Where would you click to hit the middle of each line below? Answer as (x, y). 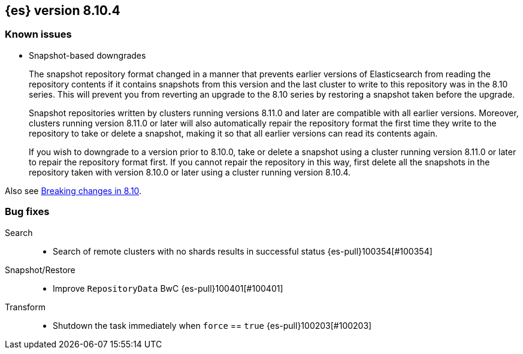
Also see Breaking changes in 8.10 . (73, 190)
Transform (25, 307)
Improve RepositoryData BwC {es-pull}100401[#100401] (168, 288)
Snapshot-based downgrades (87, 55)
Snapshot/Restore (40, 270)
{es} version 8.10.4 (63, 10)
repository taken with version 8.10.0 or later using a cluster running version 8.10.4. (190, 172)
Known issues (38, 34)
